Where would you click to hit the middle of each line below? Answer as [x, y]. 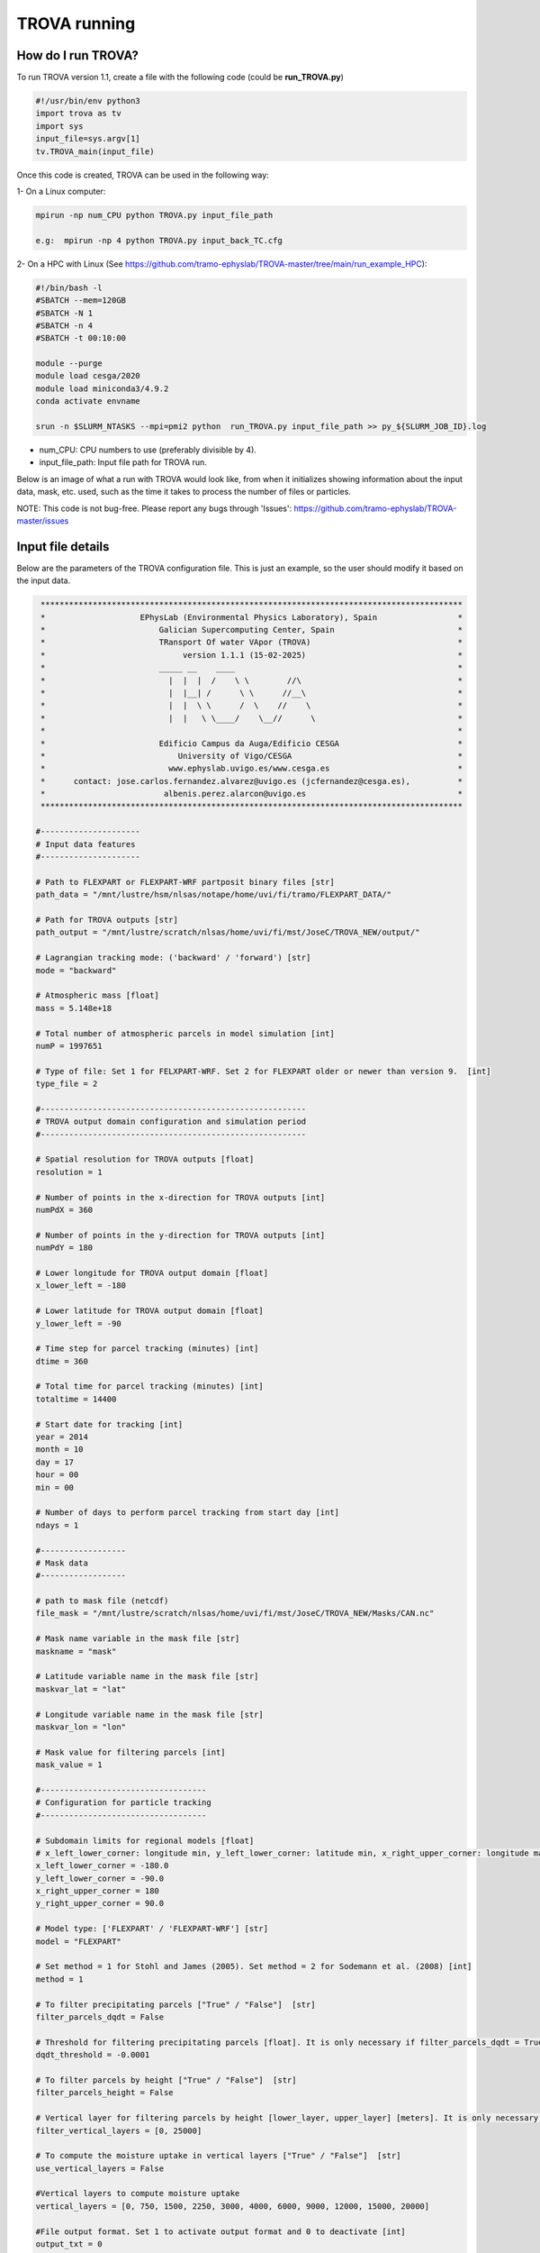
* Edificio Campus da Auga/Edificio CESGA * [252, 743]
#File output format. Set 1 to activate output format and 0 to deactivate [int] [221, 2231]
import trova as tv [78, 114]
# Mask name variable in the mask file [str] [138, 1639]
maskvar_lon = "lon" [81, 1727]
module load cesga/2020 [88, 376]
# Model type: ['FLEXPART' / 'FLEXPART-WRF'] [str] [152, 1929]
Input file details [63, 547]
